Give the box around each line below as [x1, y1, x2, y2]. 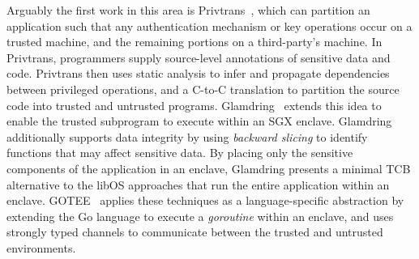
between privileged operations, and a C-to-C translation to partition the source [6, 80, 400, 97]
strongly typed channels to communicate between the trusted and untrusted [6, 223, 383, 240]
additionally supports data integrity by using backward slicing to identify [6, 128, 368, 145]
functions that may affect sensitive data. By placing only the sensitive [6, 144, 353, 161]
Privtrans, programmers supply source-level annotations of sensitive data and [6, 49, 391, 66]
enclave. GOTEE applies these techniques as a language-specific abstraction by [6, 192, 404, 209]
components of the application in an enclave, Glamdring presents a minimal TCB [6, 159, 411, 176]
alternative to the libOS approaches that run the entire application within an [6, 176, 390, 193]
